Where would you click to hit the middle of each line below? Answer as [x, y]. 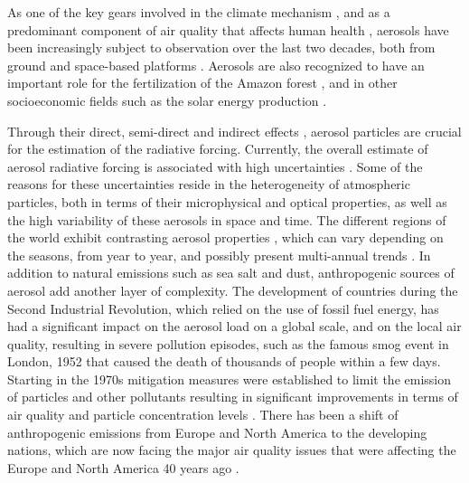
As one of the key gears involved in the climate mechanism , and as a [199, 12]
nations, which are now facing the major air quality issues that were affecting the [232, 450]
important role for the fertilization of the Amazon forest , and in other [202, 83]
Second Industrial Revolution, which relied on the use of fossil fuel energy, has [223, 308]
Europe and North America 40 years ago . [123, 467]
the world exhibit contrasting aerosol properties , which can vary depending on [225, 237]
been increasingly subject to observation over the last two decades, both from [221, 47]
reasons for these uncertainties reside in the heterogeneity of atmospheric [209, 184]
